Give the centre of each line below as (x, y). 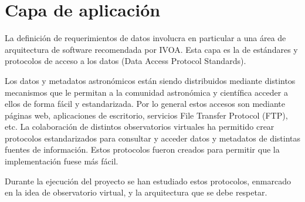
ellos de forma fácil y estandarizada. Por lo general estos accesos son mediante (145, 104)
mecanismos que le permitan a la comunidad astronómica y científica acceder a (146, 92)
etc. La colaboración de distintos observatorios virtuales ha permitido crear (140, 127)
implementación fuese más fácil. (62, 161)
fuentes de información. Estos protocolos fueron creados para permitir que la (142, 149)
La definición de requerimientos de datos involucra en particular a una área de (145, 38)
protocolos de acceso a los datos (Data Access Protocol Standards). (126, 61)
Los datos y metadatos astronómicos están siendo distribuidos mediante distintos (150, 80)
